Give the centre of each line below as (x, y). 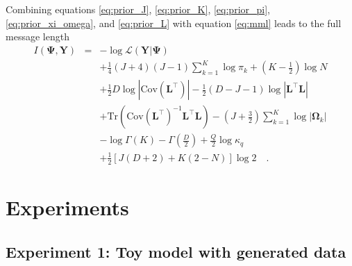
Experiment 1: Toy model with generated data (176, 251)
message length (37, 36)
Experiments (67, 207)
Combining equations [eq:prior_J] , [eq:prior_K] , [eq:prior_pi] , (138, 9)
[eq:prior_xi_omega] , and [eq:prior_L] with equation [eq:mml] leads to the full (174, 23)
